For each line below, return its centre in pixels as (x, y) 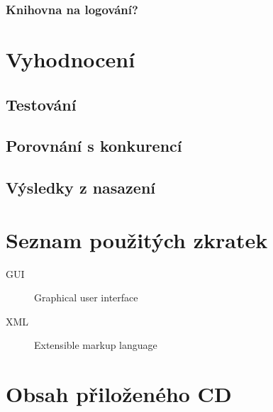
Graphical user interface (86, 297)
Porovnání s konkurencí (94, 146)
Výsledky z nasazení (81, 188)
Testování (41, 104)
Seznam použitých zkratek (137, 239)
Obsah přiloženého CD (119, 394)
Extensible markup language (96, 345)
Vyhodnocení (71, 59)
